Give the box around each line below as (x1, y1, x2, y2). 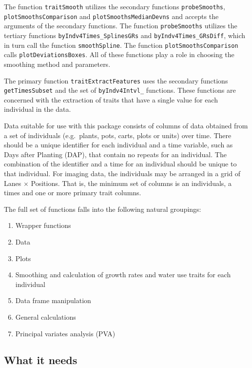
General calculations (15, 311, 76, 322)
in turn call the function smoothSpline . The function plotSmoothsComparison (4, 40, 238, 50)
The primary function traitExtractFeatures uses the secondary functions (4, 75, 228, 85)
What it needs (4, 352, 78, 367)
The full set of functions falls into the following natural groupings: (4, 204, 201, 214)
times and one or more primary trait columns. (4, 187, 141, 198)
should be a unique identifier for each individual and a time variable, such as (4, 140, 233, 150)
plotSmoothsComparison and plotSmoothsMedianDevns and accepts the (4, 11, 219, 21)
